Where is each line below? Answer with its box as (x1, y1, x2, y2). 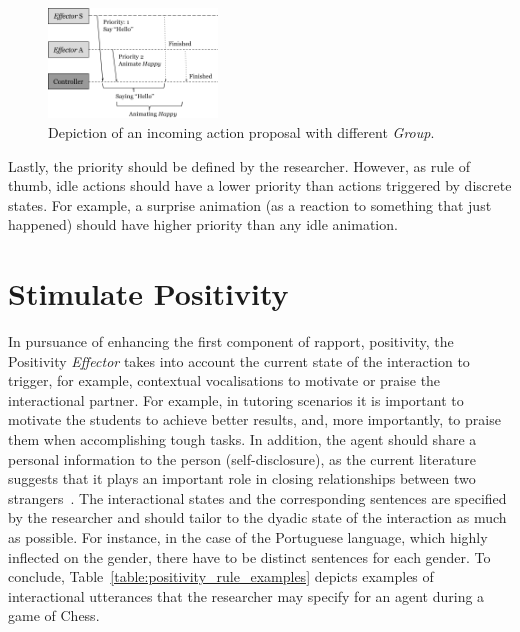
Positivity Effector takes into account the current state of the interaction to (8, 350, 470, 371)
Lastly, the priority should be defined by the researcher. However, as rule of (8, 155, 470, 176)
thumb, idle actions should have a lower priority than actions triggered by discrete (8, 175, 512, 196)
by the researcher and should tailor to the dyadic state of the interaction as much (8, 507, 507, 528)
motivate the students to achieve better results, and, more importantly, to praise (8, 409, 501, 430)
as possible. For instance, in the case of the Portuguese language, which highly (8, 526, 488, 547)
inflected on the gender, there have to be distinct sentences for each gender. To (8, 546, 491, 567)
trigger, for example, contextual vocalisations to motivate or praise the (8, 370, 441, 391)
